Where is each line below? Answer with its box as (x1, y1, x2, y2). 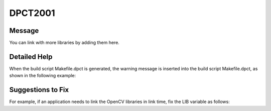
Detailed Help (9, 52, 53, 61)
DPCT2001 (9, 7, 55, 18)
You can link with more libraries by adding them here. (9, 40, 120, 46)
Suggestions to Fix (9, 86, 69, 94)
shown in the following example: (9, 73, 76, 79)
